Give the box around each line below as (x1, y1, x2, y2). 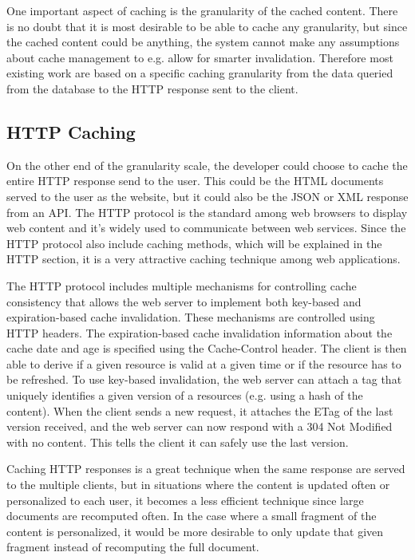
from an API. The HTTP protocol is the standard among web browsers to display (6, 203, 408, 220)
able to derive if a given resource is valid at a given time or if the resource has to (6, 355, 401, 372)
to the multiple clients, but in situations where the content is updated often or (6, 476, 390, 493)
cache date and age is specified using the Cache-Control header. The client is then (6, 340, 407, 357)
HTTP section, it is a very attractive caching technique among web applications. (6, 250, 401, 267)
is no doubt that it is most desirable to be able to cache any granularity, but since (6, 18, 408, 34)
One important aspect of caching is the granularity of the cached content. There (6, 2, 398, 18)
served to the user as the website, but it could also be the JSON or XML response (6, 187, 409, 204)
